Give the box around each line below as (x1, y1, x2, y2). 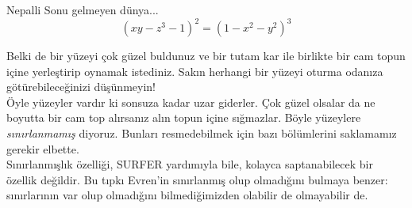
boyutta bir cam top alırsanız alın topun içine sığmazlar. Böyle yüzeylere (6, 109, 361, 126)
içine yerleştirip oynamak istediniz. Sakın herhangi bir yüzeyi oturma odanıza (6, 62, 383, 79)
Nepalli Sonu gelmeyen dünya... (6, 2, 159, 17)
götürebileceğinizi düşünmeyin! (6, 78, 156, 95)
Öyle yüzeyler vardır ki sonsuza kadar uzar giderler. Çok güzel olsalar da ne (6, 93, 375, 110)
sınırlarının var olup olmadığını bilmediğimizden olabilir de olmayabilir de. (6, 187, 368, 203)
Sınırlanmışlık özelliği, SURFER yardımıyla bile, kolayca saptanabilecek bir (6, 156, 373, 172)
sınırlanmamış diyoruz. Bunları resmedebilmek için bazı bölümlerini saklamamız (6, 125, 397, 142)
